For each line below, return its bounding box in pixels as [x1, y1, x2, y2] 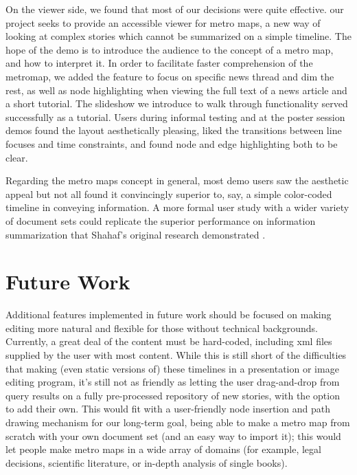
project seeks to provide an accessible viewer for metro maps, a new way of [5, 15, 321, 30]
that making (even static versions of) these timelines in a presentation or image [5, 361, 339, 375]
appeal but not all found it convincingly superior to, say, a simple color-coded [5, 186, 332, 201]
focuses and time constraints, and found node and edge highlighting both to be [5, 136, 338, 151]
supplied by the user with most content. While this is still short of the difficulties [5, 348, 347, 362]
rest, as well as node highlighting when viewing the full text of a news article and [5, 82, 347, 97]
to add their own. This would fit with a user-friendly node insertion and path [5, 401, 330, 416]
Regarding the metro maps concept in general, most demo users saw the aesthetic [5, 173, 349, 188]
